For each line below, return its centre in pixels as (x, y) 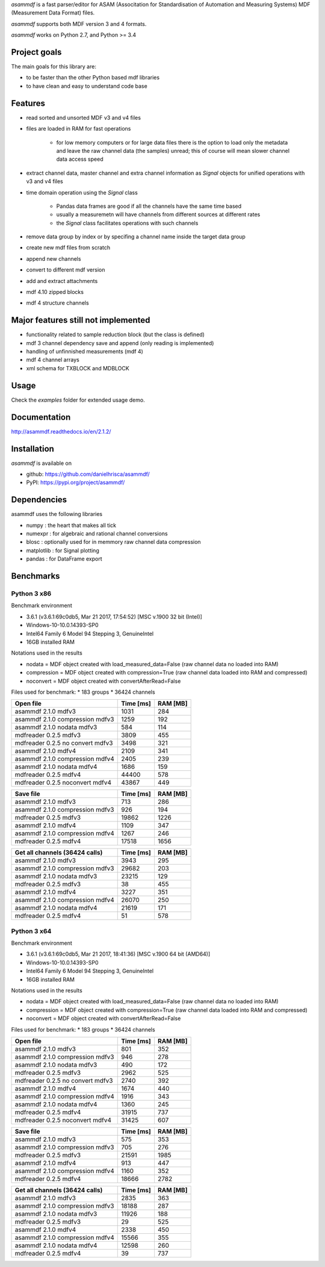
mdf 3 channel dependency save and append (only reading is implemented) (120, 343)
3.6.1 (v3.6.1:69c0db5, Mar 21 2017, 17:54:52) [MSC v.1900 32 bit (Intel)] (114, 617)
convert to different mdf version (66, 270)
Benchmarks (36, 576)
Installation (32, 449)
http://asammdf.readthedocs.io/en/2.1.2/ (61, 431)
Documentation (41, 417)
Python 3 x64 (31, 931)
